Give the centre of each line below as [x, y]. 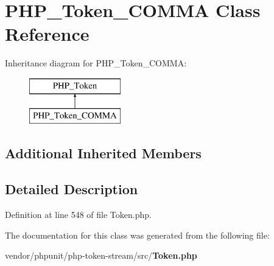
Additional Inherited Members [103, 153]
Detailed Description [72, 189]
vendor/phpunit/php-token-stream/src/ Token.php [101, 255]
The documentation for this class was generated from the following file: [137, 235]
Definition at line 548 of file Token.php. [78, 215]
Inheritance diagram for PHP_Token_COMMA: [96, 63]
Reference [47, 34]
